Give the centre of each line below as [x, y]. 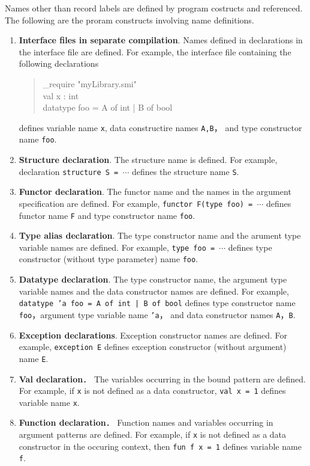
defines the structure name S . [185, 171]
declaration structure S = [69, 171]
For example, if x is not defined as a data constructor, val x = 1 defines [152, 391]
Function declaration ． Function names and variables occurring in [146, 422]
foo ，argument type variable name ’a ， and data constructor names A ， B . [157, 314]
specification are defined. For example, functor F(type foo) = [136, 203]
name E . [34, 358]
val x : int [61, 95]
